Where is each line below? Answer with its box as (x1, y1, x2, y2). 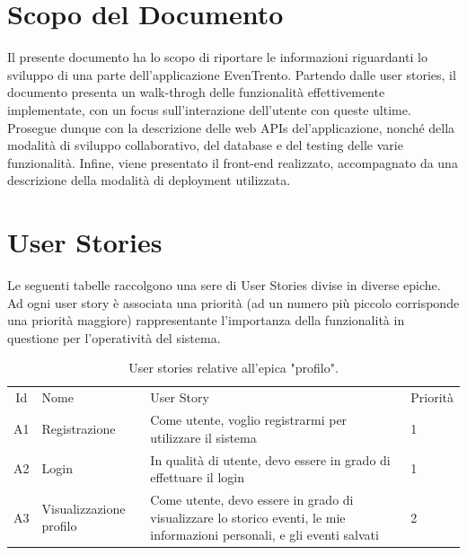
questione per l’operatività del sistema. (7, 328, 221, 347)
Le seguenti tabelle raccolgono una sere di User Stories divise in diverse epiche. (7, 276, 441, 294)
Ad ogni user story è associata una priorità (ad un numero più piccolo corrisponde (7, 293, 460, 312)
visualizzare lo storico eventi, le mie (150, 507, 346, 526)
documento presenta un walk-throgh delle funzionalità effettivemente (7, 83, 385, 101)
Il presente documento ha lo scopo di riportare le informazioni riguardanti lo (7, 48, 427, 66)
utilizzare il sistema (150, 427, 257, 446)
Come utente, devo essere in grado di (150, 489, 354, 508)
